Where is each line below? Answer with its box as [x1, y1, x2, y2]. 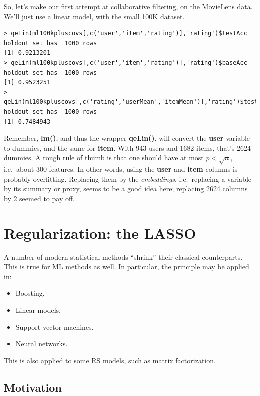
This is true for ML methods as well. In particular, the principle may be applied [4, 261, 249, 272]
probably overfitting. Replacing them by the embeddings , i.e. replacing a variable [4, 173, 251, 184]
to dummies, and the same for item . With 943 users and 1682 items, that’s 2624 [4, 142, 251, 153]
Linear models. [15, 304, 61, 315]
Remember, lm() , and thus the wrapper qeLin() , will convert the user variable [4, 133, 250, 143]
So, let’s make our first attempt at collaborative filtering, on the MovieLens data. [4, 1, 253, 11]
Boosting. [15, 288, 45, 298]
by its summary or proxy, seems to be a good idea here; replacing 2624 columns [4, 183, 248, 194]
